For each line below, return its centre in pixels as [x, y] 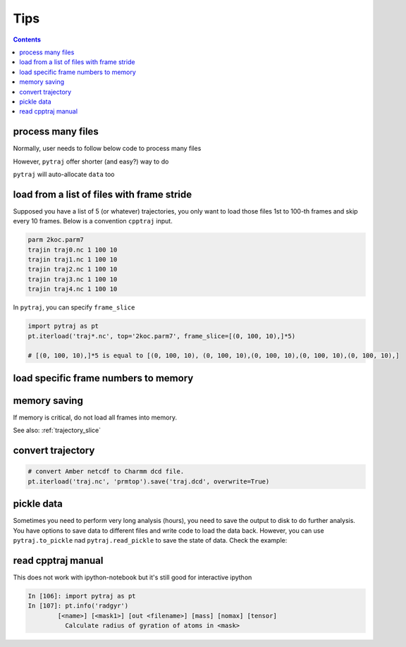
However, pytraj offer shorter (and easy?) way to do [91, 161]
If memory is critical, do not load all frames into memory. [95, 417]
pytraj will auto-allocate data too [64, 174]
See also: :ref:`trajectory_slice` [57, 431]
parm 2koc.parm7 [56, 240]
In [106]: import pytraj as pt [82, 596]
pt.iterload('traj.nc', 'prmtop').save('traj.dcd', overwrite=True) [149, 481]
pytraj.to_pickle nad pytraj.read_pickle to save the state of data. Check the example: [150, 540]
